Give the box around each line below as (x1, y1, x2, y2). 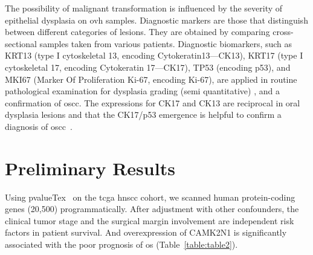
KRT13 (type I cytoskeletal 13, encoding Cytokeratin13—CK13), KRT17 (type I (5, 49, 303, 62)
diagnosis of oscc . (5, 120, 73, 132)
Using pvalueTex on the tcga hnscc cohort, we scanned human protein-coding (5, 190, 295, 203)
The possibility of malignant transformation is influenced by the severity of (5, 2, 283, 14)
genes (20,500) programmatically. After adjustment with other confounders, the (5, 202, 299, 215)
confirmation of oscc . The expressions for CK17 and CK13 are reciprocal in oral (5, 96, 300, 109)
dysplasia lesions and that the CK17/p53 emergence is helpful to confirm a (5, 108, 282, 121)
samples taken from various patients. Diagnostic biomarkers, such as (39, 37, 292, 50)
